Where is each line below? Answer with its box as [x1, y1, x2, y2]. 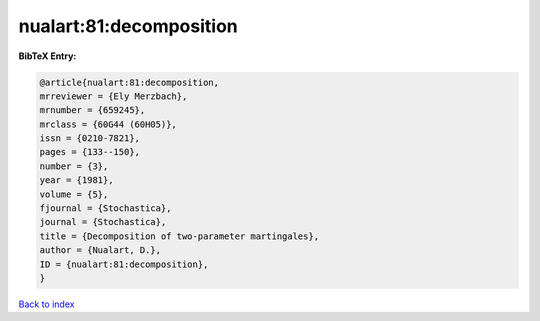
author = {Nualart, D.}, [39, 245, 162, 256]
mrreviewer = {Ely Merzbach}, [39, 90, 188, 102]
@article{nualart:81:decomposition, [39, 76, 220, 88]
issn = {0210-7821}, [39, 133, 140, 144]
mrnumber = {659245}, [39, 105, 146, 116]
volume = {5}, [39, 188, 109, 200]
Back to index [18, 298, 75, 310]
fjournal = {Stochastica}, [39, 203, 172, 214]
